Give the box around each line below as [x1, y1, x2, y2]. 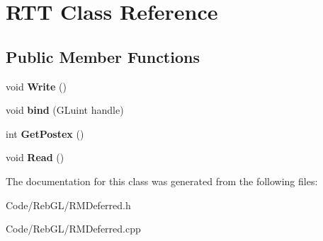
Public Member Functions [6, 45, 200, 67]
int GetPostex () [6, 126, 84, 141]
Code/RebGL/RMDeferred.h [6, 197, 131, 212]
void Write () [6, 78, 67, 93]
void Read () [6, 150, 64, 165]
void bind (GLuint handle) [6, 102, 124, 117]
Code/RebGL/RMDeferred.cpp [6, 221, 141, 236]
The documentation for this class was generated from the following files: [6, 173, 318, 188]
